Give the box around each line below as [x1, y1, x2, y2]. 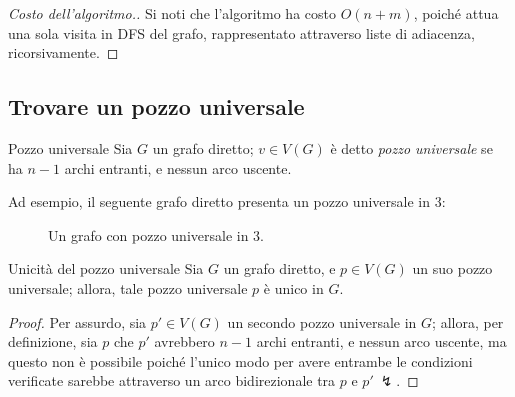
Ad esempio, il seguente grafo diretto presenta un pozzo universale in [8, 191, 431, 212]
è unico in [263, 277, 324, 298]
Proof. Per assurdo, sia [8, 311, 147, 332]
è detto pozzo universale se [330, 137, 493, 158]
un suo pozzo [412, 258, 493, 279]
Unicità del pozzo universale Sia [8, 258, 204, 279]
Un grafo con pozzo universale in [48, 224, 249, 245]
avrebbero [154, 331, 215, 352]
